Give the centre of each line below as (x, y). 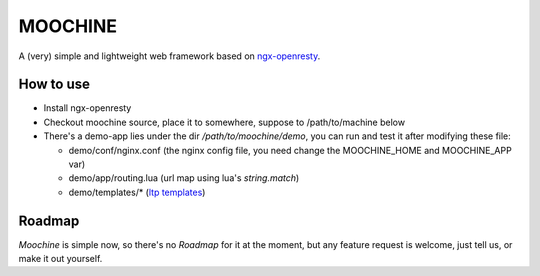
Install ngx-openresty (87, 108)
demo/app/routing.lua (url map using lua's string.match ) (184, 178)
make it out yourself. (60, 259)
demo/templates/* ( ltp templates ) (137, 192)
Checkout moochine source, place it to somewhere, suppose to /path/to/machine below (224, 122)
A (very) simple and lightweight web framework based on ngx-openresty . (169, 56)
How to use (54, 84)
